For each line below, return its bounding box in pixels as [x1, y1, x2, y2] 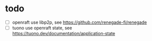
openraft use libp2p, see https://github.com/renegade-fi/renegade [12, 19, 147, 25]
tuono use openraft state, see [12, 25, 72, 31]
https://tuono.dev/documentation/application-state [12, 31, 116, 37]
